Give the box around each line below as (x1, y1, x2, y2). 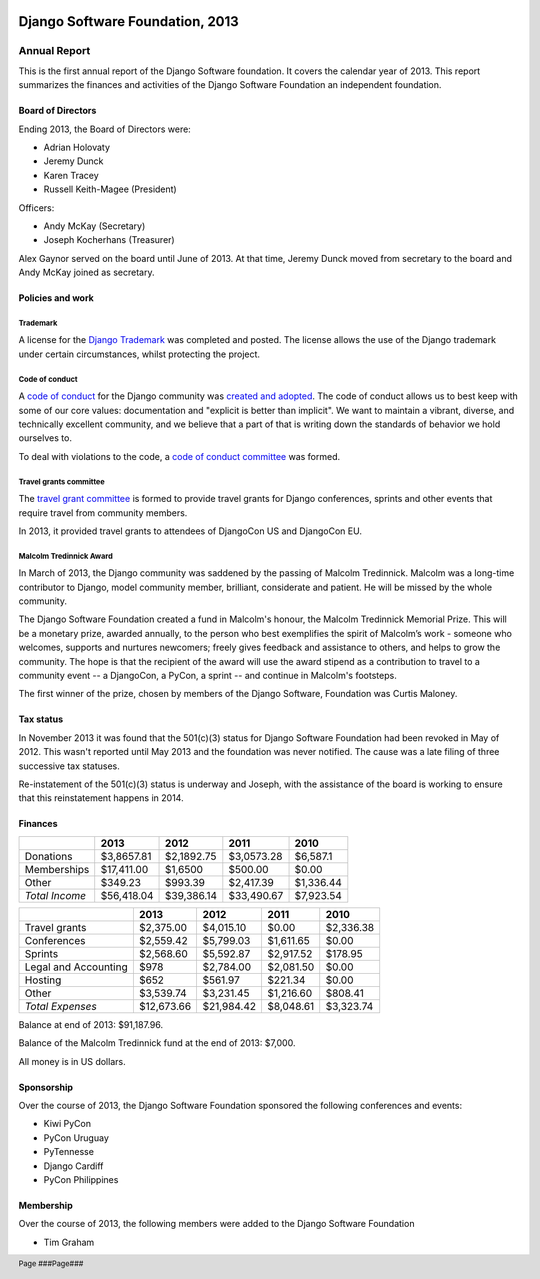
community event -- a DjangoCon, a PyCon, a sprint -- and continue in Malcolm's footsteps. (18, 670, 397, 682)
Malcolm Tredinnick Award (18, 551, 114, 561)
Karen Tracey (43, 169, 99, 181)
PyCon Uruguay (43, 1131, 109, 1144)
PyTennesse (43, 1146, 95, 1158)
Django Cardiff (43, 1160, 104, 1172)
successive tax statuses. (18, 760, 120, 772)
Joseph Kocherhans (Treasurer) (43, 234, 175, 246)
